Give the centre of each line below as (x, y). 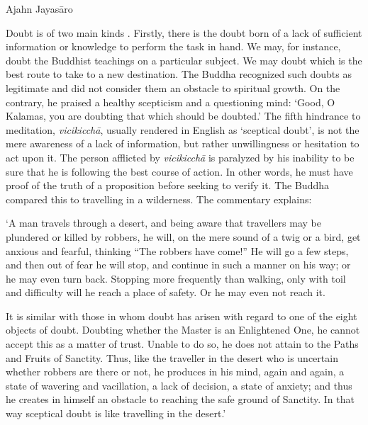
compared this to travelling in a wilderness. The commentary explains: (159, 199)
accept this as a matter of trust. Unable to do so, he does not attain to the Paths (182, 344)
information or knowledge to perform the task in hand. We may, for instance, (173, 46)
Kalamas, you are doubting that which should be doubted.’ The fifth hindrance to (183, 116)
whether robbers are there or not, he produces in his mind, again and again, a (175, 372)
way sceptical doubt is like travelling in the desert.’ (116, 413)
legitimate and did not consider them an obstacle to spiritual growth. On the (173, 87)
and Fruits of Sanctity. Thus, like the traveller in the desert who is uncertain (172, 357)
